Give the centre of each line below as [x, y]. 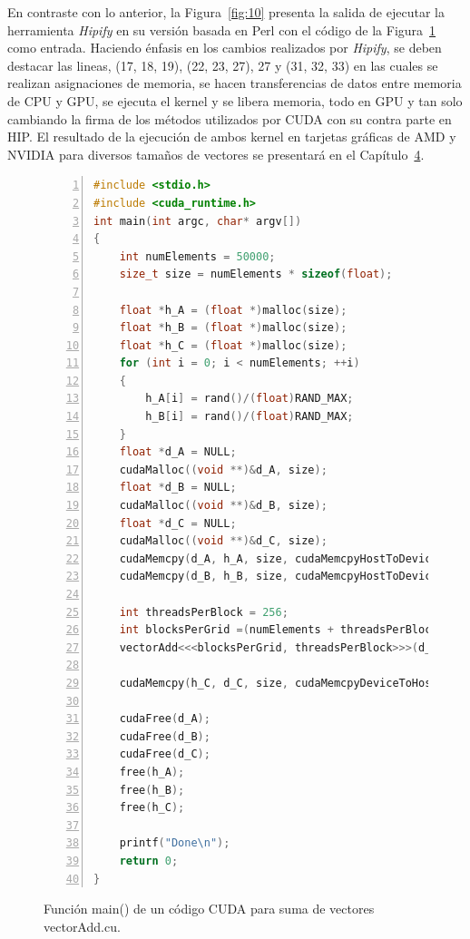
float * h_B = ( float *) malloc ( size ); [233, 328]
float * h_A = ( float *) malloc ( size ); [233, 310]
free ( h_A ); [152, 772]
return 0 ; [149, 861]
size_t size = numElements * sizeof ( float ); [256, 274]
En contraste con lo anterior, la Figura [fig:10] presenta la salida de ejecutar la [226, 12]
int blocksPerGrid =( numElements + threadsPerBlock [279, 630]
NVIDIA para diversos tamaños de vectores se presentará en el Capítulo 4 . [216, 154]
